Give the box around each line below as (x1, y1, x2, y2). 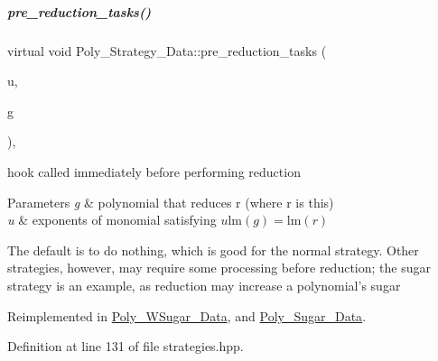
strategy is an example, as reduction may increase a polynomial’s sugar (7, 275, 401, 294)
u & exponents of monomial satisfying (7, 210, 217, 229)
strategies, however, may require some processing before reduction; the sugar (7, 258, 431, 277)
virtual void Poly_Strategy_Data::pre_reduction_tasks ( (7, 41, 327, 60)
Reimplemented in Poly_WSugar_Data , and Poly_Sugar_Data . (7, 306, 367, 325)
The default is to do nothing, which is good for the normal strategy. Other (7, 240, 419, 259)
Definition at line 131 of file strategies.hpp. (7, 337, 244, 356)
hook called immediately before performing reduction (7, 162, 301, 180)
